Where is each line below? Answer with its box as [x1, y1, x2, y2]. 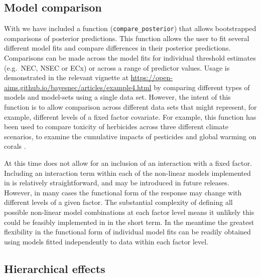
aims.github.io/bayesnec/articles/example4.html [4, 82, 152, 92]
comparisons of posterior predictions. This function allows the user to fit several [4, 33, 249, 43]
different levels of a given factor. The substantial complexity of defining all [4, 197, 233, 207]
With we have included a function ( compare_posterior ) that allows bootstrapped [4, 23, 256, 34]
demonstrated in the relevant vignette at [4, 72, 128, 83]
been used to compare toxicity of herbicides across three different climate [4, 121, 228, 132]
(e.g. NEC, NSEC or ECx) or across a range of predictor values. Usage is [4, 62, 230, 73]
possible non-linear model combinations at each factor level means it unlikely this [4, 206, 254, 217]
